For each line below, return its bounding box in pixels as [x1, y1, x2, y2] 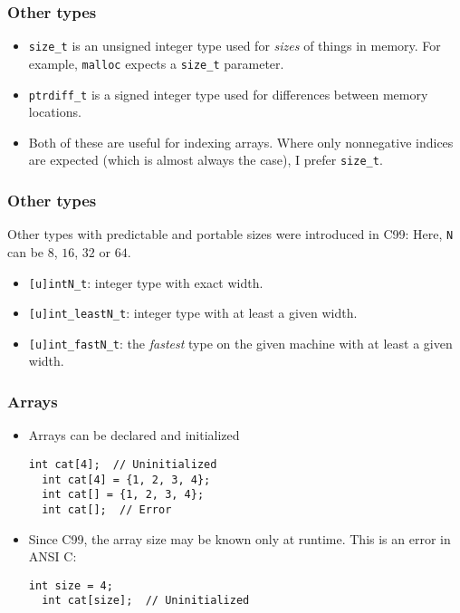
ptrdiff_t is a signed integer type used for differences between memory [28, 84, 428, 103]
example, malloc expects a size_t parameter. [28, 53, 284, 72]
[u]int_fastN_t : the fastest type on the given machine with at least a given [28, 333, 453, 352]
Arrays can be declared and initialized [28, 426, 240, 445]
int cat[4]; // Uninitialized [28, 457, 217, 471]
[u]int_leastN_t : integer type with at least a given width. [28, 303, 358, 322]
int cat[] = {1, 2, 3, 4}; [42, 488, 205, 502]
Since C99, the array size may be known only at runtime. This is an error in [28, 529, 451, 548]
